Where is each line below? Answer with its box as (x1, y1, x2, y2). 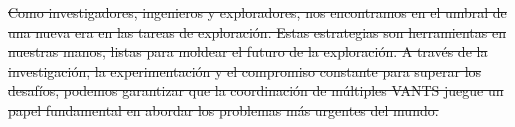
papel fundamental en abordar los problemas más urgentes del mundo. (8, 99, 439, 120)
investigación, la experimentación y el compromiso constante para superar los (8, 60, 482, 81)
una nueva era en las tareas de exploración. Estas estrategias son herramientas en (8, 21, 506, 42)
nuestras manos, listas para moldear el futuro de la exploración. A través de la (8, 41, 488, 62)
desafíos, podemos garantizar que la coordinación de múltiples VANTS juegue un (8, 80, 504, 101)
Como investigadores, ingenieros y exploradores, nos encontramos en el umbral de (8, 2, 507, 22)
